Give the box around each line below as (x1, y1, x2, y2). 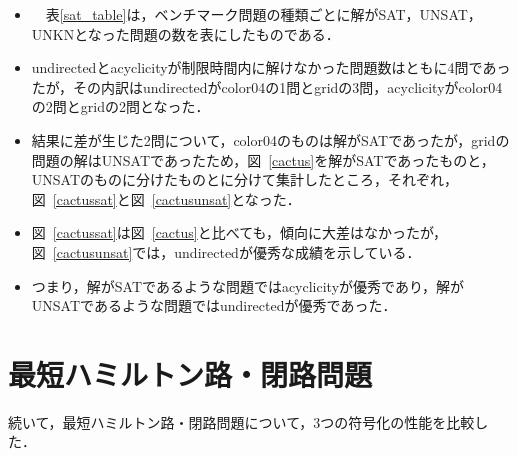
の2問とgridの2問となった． (31, 96, 210, 117)
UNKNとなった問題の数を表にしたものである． (31, 23, 340, 44)
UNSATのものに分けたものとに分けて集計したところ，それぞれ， (31, 169, 459, 190)
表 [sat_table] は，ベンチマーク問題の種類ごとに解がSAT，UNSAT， (45, 4, 482, 24)
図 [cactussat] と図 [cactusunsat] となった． (31, 188, 301, 209)
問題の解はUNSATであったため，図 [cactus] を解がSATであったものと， (31, 149, 495, 170)
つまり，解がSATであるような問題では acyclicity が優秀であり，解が (31, 275, 464, 296)
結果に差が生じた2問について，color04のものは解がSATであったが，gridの (31, 129, 510, 150)
